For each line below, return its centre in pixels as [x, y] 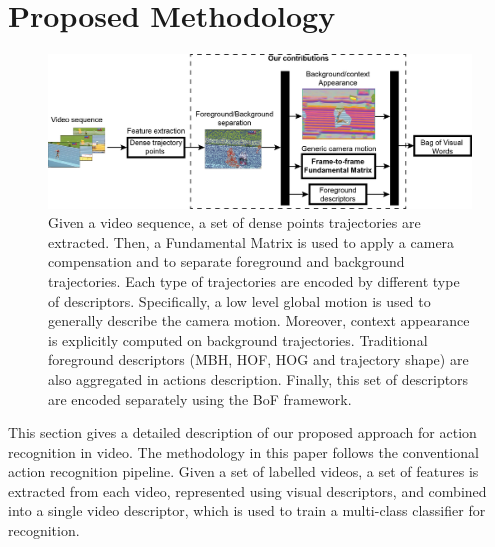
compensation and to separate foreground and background [226, 261]
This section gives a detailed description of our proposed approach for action [242, 432]
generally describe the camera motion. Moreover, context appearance [259, 320]
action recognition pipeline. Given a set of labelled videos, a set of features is [243, 471]
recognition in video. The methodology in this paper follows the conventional [243, 451]
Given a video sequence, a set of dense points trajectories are [234, 222]
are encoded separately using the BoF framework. [200, 398]
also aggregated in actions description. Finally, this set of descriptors [258, 378]
